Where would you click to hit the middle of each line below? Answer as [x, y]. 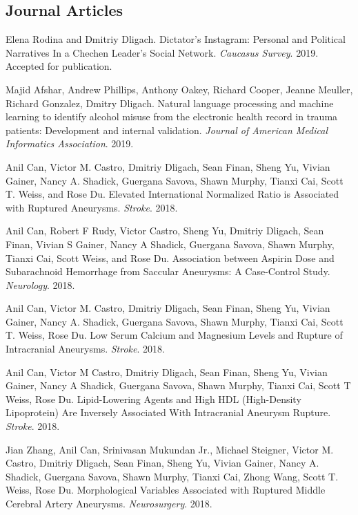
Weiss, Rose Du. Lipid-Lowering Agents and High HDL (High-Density [153, 399]
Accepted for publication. [59, 66]
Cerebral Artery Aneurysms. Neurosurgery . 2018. [109, 504]
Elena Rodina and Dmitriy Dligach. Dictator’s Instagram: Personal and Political [176, 39]
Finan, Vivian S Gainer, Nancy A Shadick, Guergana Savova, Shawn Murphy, [170, 244]
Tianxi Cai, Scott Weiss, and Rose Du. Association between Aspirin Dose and [170, 257]
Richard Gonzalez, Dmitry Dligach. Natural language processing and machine [170, 103]
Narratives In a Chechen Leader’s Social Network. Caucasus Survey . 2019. [162, 52]
